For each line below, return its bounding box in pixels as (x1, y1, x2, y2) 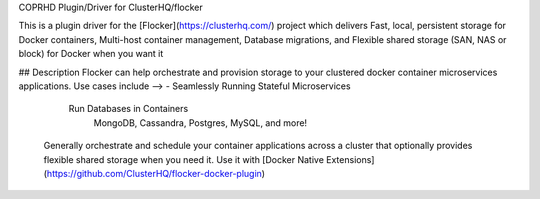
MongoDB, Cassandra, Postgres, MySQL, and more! (93, 116, 308, 129)
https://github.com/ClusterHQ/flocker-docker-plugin (46, 167, 262, 179)
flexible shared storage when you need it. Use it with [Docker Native (43, 153, 325, 165)
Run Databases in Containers (68, 103, 189, 115)
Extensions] (326, 153, 375, 165)
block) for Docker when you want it (18, 48, 164, 60)
